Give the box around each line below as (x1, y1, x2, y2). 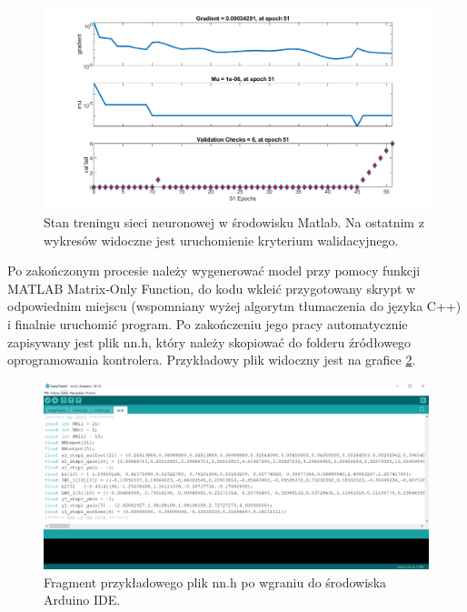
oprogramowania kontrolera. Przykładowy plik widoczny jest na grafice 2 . (7, 350, 416, 369)
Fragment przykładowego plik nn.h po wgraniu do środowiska (44, 572, 387, 591)
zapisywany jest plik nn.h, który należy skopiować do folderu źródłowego (7, 332, 412, 351)
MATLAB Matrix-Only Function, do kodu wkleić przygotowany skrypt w (7, 278, 416, 297)
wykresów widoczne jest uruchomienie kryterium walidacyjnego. (44, 230, 399, 249)
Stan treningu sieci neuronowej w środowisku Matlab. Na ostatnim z (44, 212, 424, 231)
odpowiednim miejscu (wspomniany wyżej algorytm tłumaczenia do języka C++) (7, 296, 462, 316)
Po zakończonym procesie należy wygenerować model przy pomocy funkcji (7, 261, 421, 280)
